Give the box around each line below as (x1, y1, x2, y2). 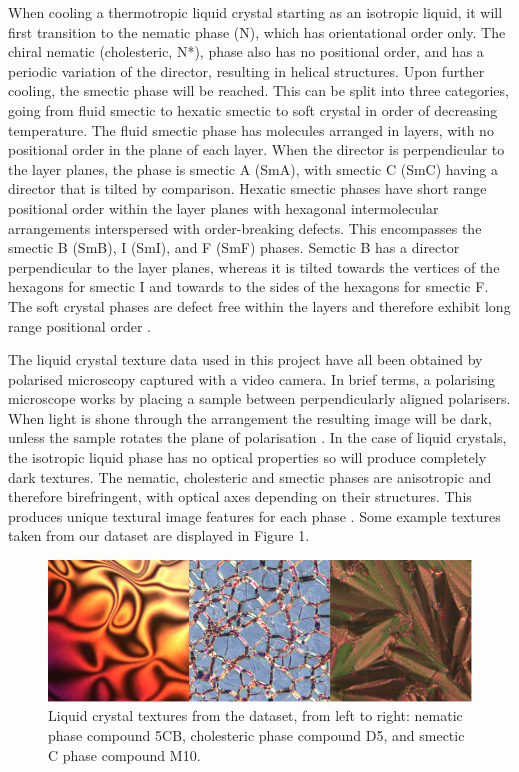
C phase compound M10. (48, 744, 201, 765)
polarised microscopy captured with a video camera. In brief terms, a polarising (8, 368, 496, 389)
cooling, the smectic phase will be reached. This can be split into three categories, (8, 80, 509, 101)
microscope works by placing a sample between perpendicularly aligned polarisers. (8, 388, 511, 409)
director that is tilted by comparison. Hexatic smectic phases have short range (8, 178, 487, 199)
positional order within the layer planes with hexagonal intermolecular (8, 197, 439, 218)
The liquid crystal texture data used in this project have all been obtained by (8, 349, 483, 370)
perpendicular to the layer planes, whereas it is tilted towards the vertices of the (8, 256, 500, 277)
